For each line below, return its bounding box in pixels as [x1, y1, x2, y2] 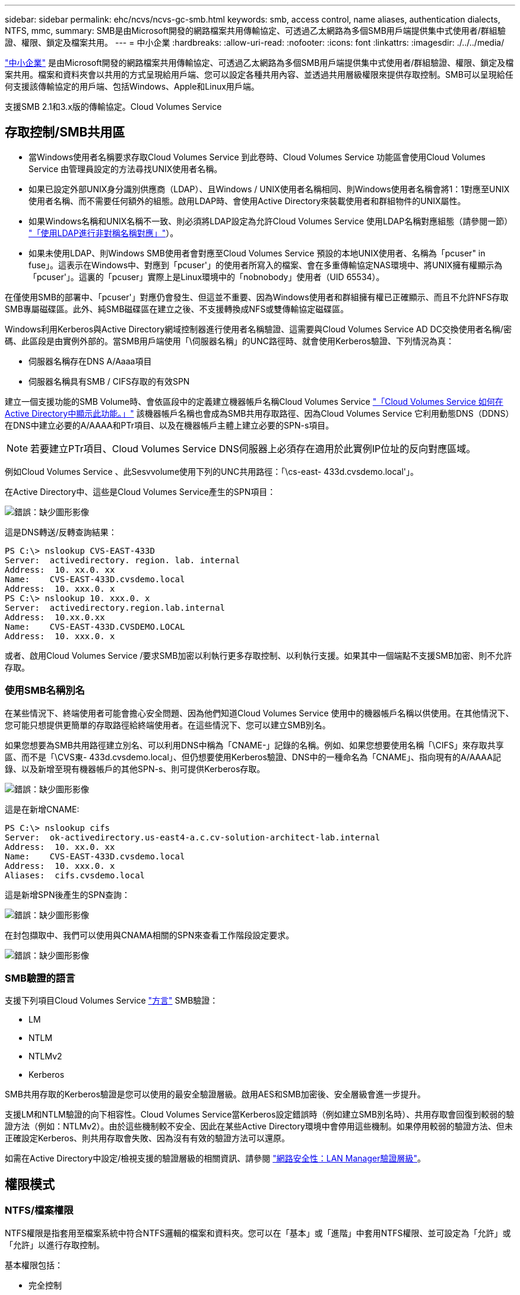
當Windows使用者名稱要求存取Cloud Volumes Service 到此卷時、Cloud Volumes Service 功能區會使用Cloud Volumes [28, 151, 486, 162]
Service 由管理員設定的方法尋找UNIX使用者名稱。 [28, 163, 223, 174]
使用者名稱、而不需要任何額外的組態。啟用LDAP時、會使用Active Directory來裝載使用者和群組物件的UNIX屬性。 [28, 195, 466, 206]
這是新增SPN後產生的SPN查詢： [5, 889, 130, 900]
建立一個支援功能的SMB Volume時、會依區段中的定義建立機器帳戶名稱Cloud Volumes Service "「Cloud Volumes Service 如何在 [5, 396, 503, 407]
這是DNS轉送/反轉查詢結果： [5, 526, 117, 537]
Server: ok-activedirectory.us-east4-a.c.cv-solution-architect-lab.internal [5, 832, 381, 842]
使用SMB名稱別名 [5, 684, 85, 697]
